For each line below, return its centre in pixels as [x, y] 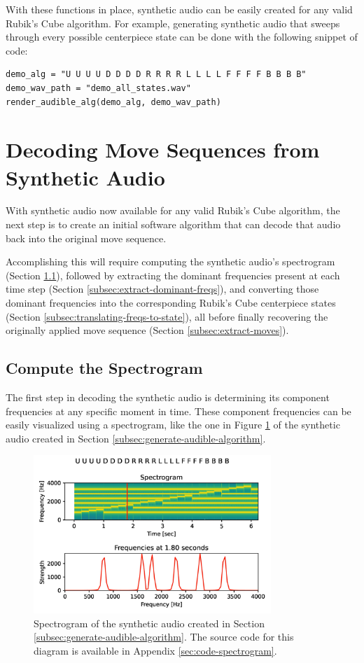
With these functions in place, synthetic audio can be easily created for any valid [179, 9]
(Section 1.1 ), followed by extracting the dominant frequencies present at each [173, 275]
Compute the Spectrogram [104, 368]
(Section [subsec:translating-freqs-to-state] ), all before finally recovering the [167, 316]
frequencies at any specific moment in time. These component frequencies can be [178, 411]
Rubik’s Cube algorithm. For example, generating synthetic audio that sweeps [173, 23]
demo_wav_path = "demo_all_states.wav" [98, 88]
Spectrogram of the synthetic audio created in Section [149, 623]
